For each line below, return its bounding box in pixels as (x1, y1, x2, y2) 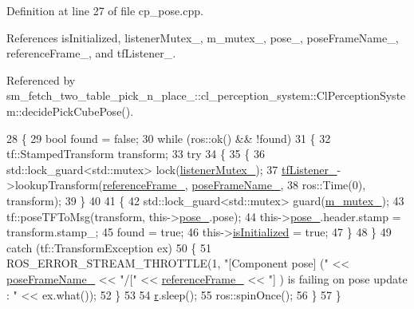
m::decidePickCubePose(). (6, 102, 134, 119)
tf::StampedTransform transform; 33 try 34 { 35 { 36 (6, 145, 265, 162)
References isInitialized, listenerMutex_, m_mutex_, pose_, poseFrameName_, (6, 29, 399, 46)
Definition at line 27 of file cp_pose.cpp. (6, 2, 203, 18)
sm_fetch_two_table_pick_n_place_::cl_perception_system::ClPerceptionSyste (6, 87, 406, 104)
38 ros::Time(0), (286, 176, 366, 193)
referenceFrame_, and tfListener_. (6, 45, 176, 61)
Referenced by (6, 71, 76, 88)
